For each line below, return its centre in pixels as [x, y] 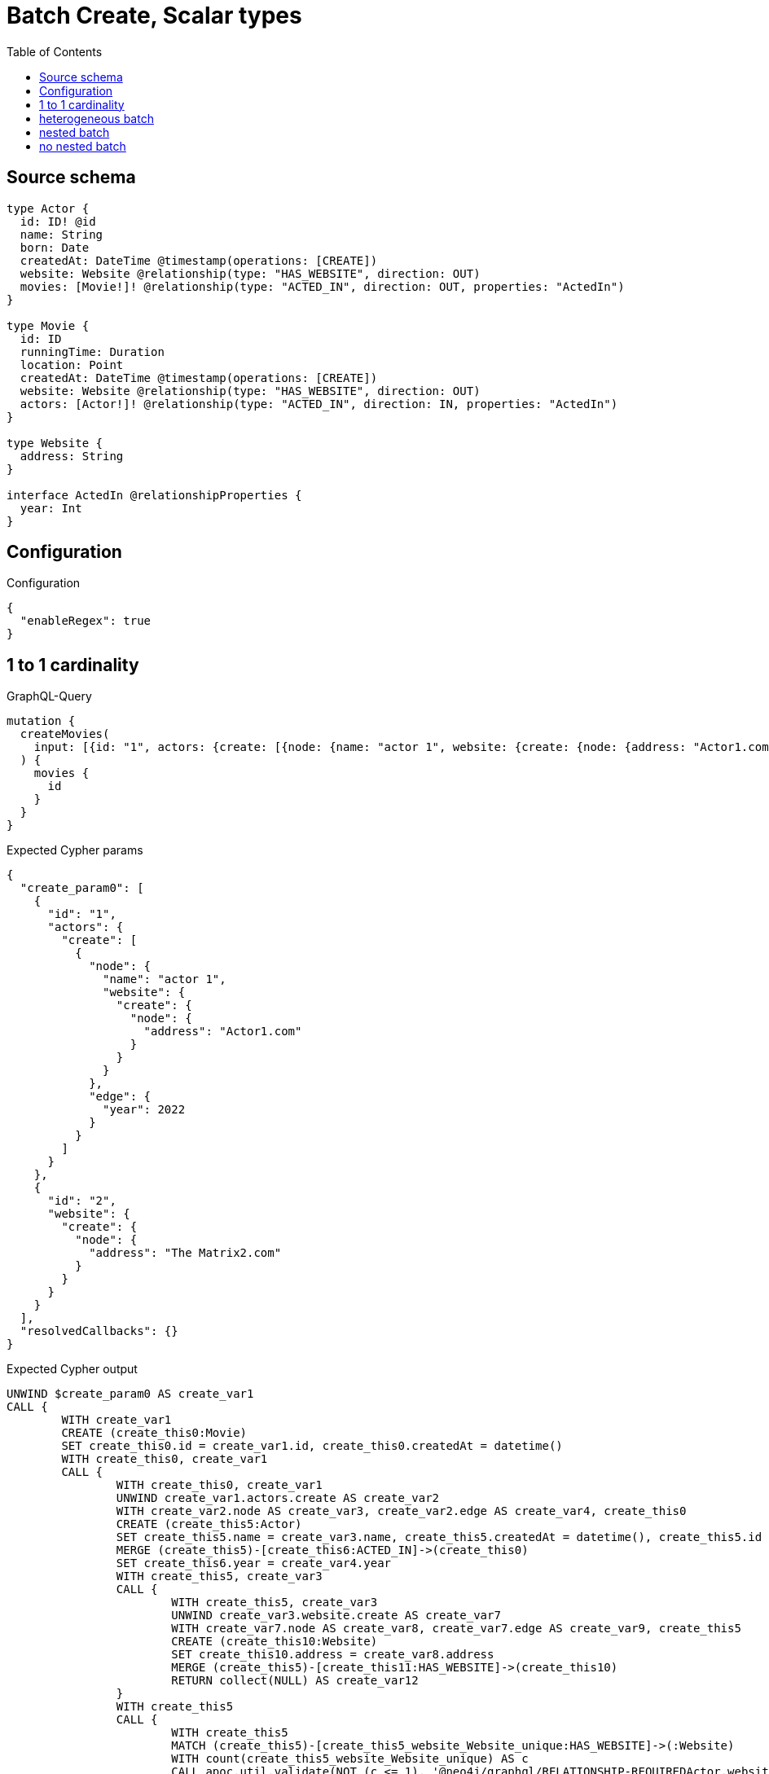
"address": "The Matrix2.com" [185, 1253]
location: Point [72, 364]
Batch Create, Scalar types [154, 15]
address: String [72, 456]
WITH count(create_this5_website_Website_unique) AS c [350, 1759]
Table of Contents [55, 51]
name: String [62, 234]
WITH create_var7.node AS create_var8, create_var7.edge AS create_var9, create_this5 [456, 1629]
